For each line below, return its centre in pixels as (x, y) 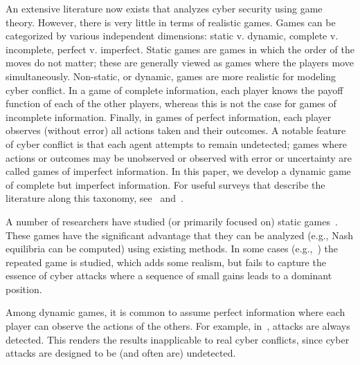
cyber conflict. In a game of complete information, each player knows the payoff (174, 90)
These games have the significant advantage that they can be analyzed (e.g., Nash (179, 235)
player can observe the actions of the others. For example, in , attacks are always (178, 326)
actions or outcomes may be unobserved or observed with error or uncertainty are (179, 157)
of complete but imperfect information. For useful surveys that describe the (165, 184)
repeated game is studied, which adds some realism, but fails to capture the (166, 262)
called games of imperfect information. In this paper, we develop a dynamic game (178, 171)
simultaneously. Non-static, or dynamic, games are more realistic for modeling (171, 76)
